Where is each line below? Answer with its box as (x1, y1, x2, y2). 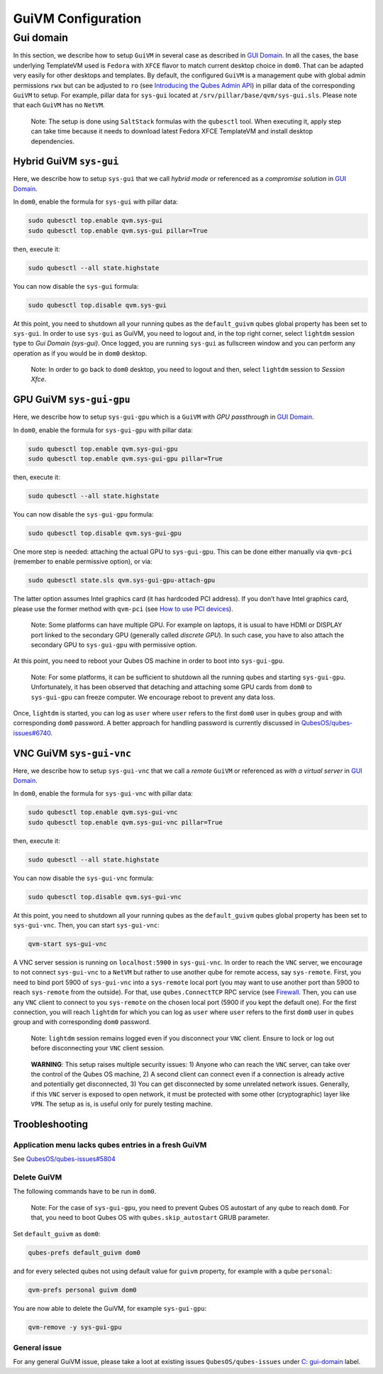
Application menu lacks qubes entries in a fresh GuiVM (13, 1140, 207, 1150)
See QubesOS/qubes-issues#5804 (13, 1155, 116, 1163)
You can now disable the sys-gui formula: (13, 282, 139, 290)
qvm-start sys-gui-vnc (28, 940, 107, 948)
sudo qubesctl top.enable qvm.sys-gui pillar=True (28, 226, 209, 234)
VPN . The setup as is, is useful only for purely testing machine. (30, 1100, 213, 1109)
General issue (13, 1342, 62, 1352)
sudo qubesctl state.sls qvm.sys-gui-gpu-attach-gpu (28, 576, 216, 585)
